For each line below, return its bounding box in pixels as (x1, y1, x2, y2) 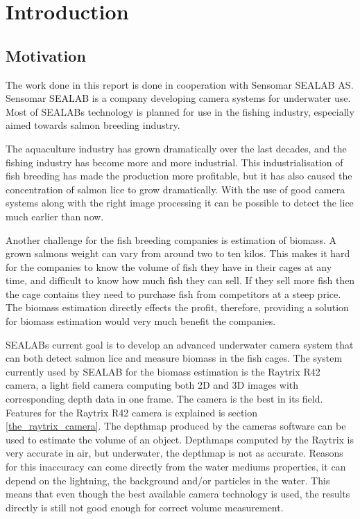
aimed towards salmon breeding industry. (6, 118, 180, 132)
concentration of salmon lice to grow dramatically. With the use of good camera (6, 182, 345, 196)
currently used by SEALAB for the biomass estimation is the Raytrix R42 (6, 364, 320, 378)
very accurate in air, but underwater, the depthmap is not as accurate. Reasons (6, 446, 343, 460)
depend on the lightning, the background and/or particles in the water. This (6, 473, 330, 487)
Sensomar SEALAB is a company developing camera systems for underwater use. (6, 91, 351, 105)
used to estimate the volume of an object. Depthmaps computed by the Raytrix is (6, 432, 354, 446)
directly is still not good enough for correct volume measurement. (6, 500, 284, 514)
